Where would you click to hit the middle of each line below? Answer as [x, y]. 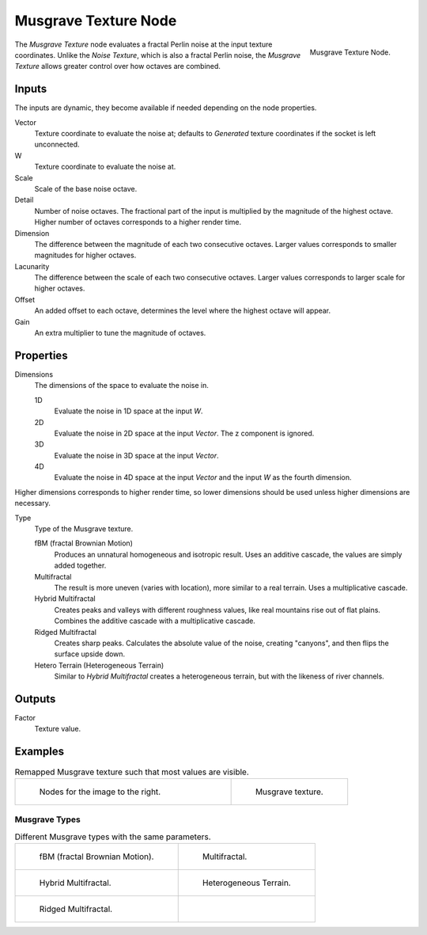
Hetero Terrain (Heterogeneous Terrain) [99, 665]
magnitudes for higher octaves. [85, 255]
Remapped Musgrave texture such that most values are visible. [132, 772]
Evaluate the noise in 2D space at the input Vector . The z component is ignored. [184, 433]
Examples [40, 752]
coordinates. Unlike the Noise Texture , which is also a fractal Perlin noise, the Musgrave [158, 55]
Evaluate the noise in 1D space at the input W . [128, 411]
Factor [25, 718]
